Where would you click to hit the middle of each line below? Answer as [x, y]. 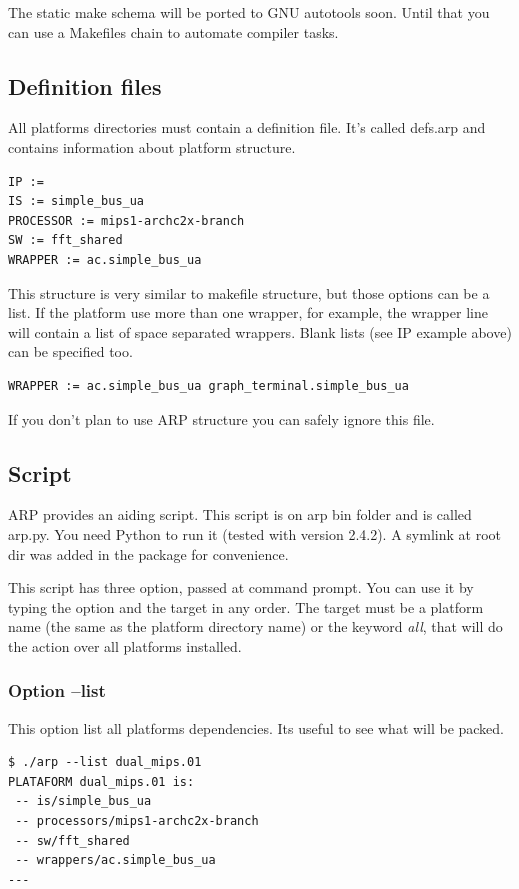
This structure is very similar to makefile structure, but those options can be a [249, 292]
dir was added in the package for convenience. [148, 553]
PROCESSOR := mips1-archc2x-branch [126, 220]
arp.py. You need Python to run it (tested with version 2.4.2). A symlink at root [254, 533]
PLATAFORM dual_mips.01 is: [101, 781]
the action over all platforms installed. [125, 645]
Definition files [85, 85]
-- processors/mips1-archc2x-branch [137, 821]
